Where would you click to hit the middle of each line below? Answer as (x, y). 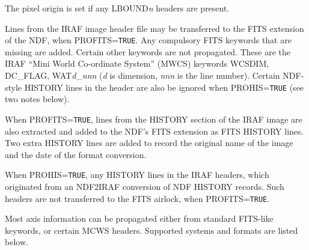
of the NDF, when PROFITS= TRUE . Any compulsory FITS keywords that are (148, 40)
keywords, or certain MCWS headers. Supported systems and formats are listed (151, 230)
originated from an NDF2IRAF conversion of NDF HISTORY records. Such (145, 186)
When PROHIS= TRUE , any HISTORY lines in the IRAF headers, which (137, 175)
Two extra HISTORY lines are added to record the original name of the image (149, 143)
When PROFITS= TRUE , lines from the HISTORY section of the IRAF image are (154, 119)
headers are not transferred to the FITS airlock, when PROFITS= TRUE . (137, 198)
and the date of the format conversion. (76, 154)
